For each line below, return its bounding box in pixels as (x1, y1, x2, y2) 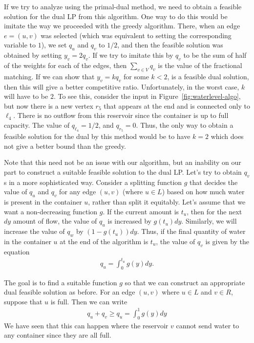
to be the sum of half (183, 50, 247, 60)
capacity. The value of (4, 119, 70, 130)
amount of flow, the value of (13, 216, 97, 226)
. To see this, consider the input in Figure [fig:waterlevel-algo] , (53, 91, 241, 101)
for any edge (59, 186, 96, 197)
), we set (41, 40, 67, 50)
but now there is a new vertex (4, 100, 93, 111)
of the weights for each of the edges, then (4, 60, 127, 70)
